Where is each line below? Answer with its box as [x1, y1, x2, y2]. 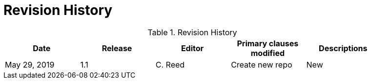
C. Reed [155, 59, 185, 69]
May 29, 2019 [5, 59, 55, 69]
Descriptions [319, 43, 368, 53]
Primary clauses [237, 38, 299, 48]
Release [102, 43, 132, 53]
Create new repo [231, 59, 292, 69]
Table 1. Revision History [147, 27, 237, 37]
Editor [181, 43, 204, 53]
